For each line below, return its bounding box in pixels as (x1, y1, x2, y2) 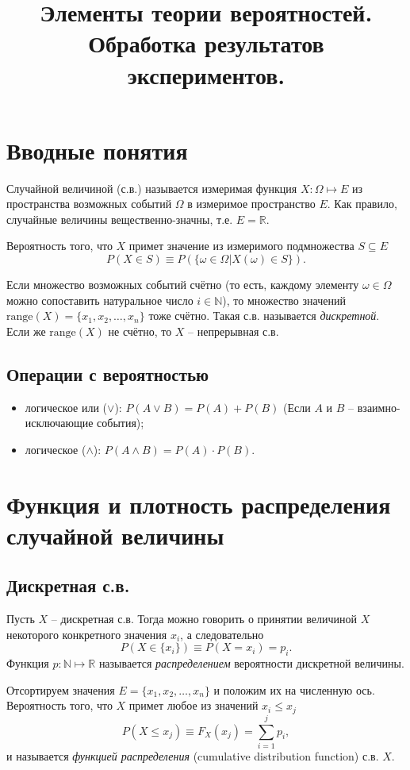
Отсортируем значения (6, 681, 115, 698)
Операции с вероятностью (6, 361, 209, 386)
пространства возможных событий (6, 195, 172, 212)
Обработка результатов (88, 27, 324, 60)
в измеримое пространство (187, 195, 316, 212)
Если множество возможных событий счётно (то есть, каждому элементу (6, 276, 359, 293)
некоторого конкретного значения (6, 626, 167, 642)
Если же (6, 322, 46, 339)
